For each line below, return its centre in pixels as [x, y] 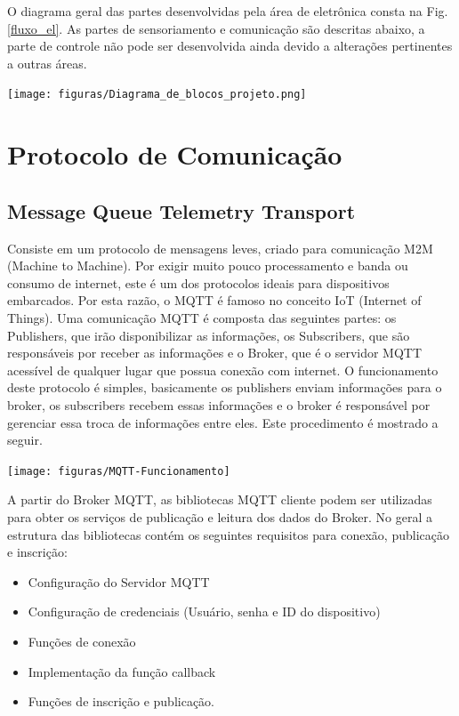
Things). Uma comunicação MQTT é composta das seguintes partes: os [202, 317]
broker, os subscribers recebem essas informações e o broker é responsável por [219, 404]
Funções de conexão [82, 641]
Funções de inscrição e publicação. [121, 701]
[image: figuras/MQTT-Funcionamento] [119, 471]
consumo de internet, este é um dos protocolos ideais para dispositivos [198, 282]
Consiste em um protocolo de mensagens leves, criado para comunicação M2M [220, 248]
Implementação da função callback [122, 671]
